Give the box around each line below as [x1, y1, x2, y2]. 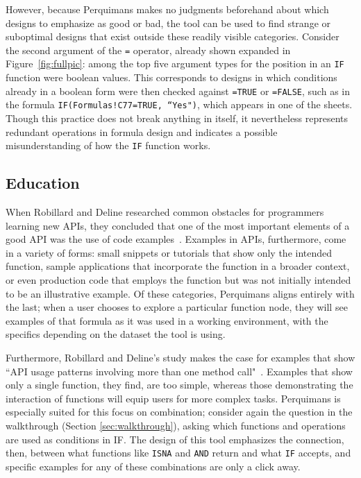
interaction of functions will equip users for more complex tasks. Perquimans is [6, 391, 341, 405]
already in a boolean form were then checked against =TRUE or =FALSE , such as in [6, 83, 350, 98]
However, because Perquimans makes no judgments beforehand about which [6, 2, 329, 16]
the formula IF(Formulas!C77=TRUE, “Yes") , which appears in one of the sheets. [6, 97, 353, 112]
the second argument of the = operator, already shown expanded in [6, 42, 291, 57]
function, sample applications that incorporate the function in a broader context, [6, 259, 350, 273]
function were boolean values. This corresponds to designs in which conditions [6, 70, 337, 85]
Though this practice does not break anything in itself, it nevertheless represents [6, 111, 349, 125]
